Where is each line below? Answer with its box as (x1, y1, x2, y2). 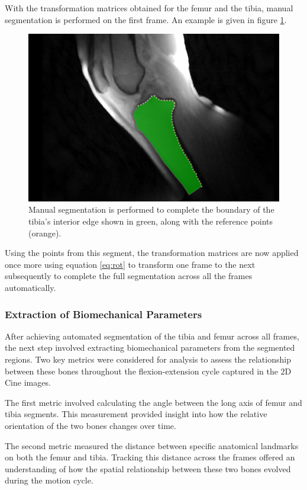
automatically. (5, 281, 56, 293)
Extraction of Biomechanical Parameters (5, 306, 202, 321)
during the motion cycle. (5, 474, 93, 486)
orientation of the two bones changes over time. (5, 419, 176, 431)
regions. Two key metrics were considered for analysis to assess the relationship (5, 353, 291, 365)
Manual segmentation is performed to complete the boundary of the (28, 203, 274, 216)
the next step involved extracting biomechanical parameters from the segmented (5, 341, 295, 354)
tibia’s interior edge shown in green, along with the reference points (28, 215, 273, 228)
